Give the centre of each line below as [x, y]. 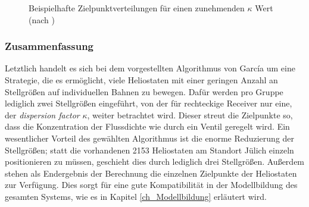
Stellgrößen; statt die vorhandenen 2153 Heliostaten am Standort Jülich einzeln [149, 150]
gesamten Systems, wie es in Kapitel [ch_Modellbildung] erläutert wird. [136, 196]
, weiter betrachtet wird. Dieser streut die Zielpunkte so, [190, 115]
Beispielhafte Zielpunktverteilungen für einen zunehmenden [137, 8]
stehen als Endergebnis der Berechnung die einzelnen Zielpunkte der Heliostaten [151, 173]
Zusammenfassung [49, 46]
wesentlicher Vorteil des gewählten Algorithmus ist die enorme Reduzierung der [150, 138]
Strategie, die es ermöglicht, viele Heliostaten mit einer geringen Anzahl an [141, 80]
